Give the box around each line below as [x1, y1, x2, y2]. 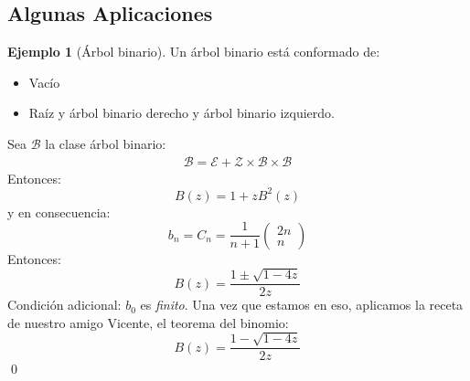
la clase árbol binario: [45, 133, 166, 153]
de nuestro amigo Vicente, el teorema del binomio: [7, 312, 289, 332]
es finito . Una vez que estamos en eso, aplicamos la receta [140, 295, 464, 314]
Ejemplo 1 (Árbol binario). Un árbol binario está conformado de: [7, 42, 380, 61]
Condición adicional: [7, 295, 122, 314]
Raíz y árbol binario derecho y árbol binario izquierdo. [28, 103, 335, 122]
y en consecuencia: [7, 202, 111, 221]
